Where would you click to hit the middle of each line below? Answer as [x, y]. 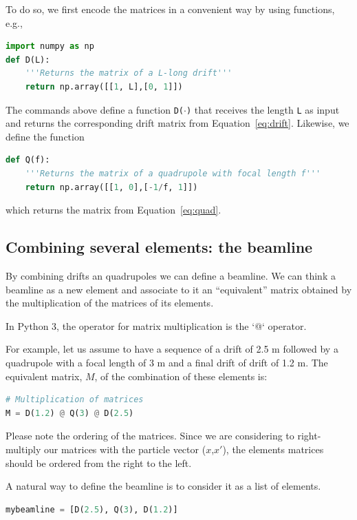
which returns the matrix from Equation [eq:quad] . [113, 210]
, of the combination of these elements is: [181, 376]
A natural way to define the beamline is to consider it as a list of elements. [163, 486]
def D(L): [28, 60]
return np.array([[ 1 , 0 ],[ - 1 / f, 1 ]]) [111, 187]
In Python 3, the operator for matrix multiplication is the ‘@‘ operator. [156, 325]
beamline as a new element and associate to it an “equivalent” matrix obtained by [179, 289]
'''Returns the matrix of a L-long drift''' [129, 73]
